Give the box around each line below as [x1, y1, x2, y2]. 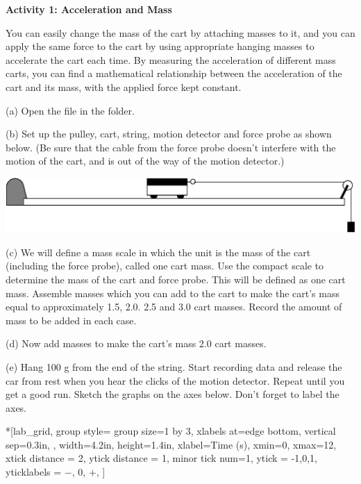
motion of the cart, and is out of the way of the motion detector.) [6, 153, 285, 168]
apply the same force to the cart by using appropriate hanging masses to [6, 39, 314, 53]
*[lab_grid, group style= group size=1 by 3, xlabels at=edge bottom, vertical [6, 424, 336, 438]
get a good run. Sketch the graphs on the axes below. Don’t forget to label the [6, 387, 339, 401]
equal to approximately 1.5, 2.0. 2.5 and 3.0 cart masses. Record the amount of [6, 299, 342, 314]
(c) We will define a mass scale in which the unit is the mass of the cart [6, 244, 311, 259]
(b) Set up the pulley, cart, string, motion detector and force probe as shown [6, 126, 332, 141]
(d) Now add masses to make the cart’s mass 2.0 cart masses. [6, 336, 267, 351]
